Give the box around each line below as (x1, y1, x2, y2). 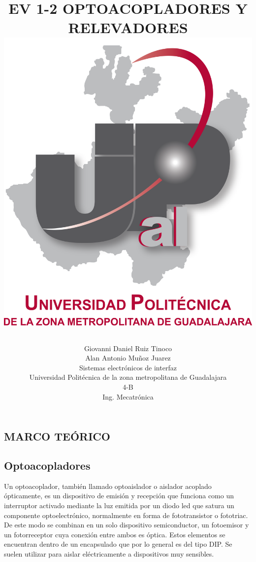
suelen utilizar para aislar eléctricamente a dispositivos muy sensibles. (4, 548, 214, 559)
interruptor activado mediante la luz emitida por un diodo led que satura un (4, 500, 234, 510)
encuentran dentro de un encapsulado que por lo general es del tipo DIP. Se (4, 539, 232, 549)
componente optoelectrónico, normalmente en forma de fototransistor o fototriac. (4, 510, 248, 520)
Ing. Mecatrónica (102, 391, 154, 401)
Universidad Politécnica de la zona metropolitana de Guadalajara (29, 372, 227, 382)
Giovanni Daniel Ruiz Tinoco (84, 343, 172, 353)
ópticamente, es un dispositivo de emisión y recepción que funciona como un (4, 490, 234, 501)
